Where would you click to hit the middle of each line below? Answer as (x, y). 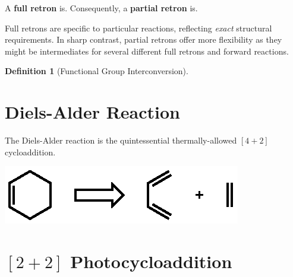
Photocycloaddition (151, 261)
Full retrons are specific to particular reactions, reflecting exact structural (138, 28)
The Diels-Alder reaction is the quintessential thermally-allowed (121, 140)
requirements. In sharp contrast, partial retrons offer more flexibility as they (144, 39)
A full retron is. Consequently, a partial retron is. (101, 8)
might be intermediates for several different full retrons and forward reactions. (147, 51)
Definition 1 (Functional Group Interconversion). (97, 71)
